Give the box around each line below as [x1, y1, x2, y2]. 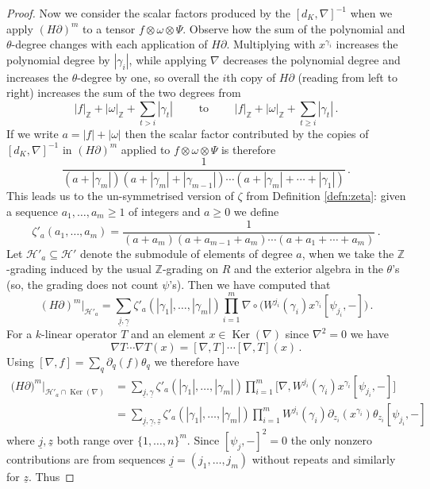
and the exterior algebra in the [233, 260, 383, 277]
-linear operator [41, 325, 117, 342]
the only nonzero [290, 431, 373, 448]
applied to [121, 141, 171, 157]
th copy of [226, 68, 276, 85]
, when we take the [301, 244, 394, 261]
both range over [56, 431, 134, 448]
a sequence [6, 202, 59, 219]
